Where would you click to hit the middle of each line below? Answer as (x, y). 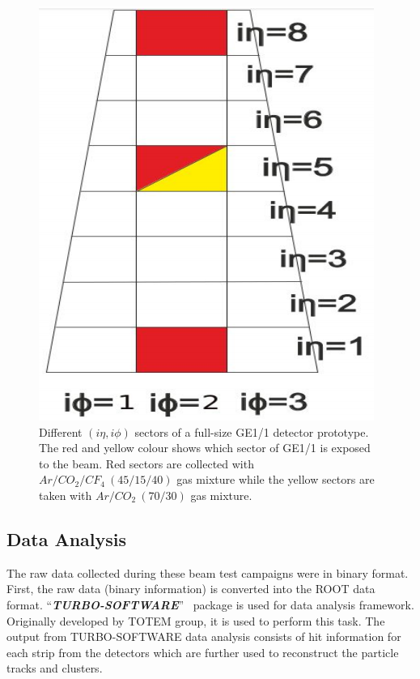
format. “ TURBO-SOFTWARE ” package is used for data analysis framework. (210, 604)
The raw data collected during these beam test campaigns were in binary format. (208, 572)
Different (61, 431)
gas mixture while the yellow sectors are (276, 479)
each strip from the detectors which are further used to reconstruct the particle (203, 652)
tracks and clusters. (55, 668)
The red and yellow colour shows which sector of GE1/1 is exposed (205, 448)
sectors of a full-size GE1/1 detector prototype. (252, 431)
